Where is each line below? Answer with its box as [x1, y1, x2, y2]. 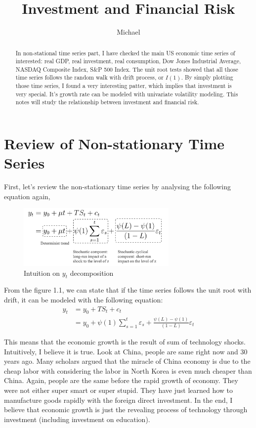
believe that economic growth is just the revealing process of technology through [4, 404, 248, 415]
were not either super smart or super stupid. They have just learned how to [4, 385, 233, 395]
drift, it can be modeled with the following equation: [4, 294, 163, 304]
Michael [117, 27, 140, 37]
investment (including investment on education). [4, 414, 150, 424]
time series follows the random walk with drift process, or [15, 73, 164, 82]
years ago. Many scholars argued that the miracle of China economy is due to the [4, 356, 251, 366]
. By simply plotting [181, 73, 233, 82]
